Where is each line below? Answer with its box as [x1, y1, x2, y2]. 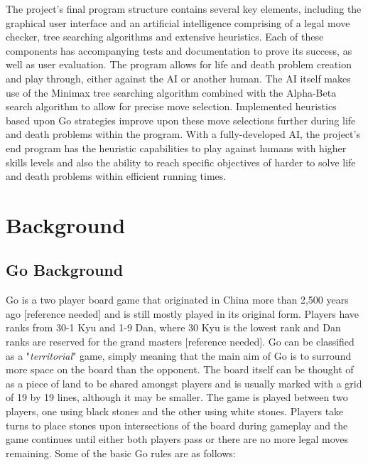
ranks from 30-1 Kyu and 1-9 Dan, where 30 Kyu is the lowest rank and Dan [6, 320, 341, 335]
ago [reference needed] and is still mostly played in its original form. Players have [6, 306, 359, 321]
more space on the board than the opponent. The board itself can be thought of [6, 362, 354, 377]
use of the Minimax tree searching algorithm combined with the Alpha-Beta [6, 85, 337, 100]
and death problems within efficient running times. [6, 169, 227, 183]
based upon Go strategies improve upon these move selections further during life [6, 112, 356, 127]
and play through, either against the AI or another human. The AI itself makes [6, 70, 351, 85]
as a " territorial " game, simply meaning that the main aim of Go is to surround [6, 348, 352, 363]
